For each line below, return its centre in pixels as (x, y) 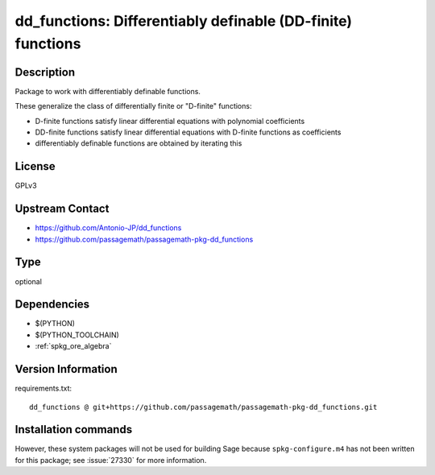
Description (45, 72)
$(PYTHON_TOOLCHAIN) (77, 335)
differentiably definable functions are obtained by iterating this (139, 143)
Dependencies (52, 305)
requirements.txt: (43, 388)
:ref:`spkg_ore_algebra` (73, 346)
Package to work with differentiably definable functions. (108, 91)
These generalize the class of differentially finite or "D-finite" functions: (133, 106)
